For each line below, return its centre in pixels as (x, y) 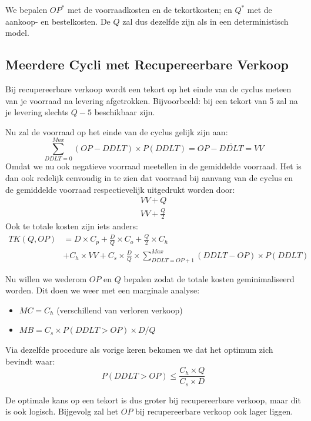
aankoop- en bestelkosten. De (58, 21)
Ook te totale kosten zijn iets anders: (72, 226)
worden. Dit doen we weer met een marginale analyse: (103, 290)
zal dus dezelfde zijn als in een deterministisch (205, 21)
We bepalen (26, 9)
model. (17, 33)
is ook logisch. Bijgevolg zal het (62, 411)
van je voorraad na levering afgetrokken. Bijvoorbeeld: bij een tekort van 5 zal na (152, 100)
